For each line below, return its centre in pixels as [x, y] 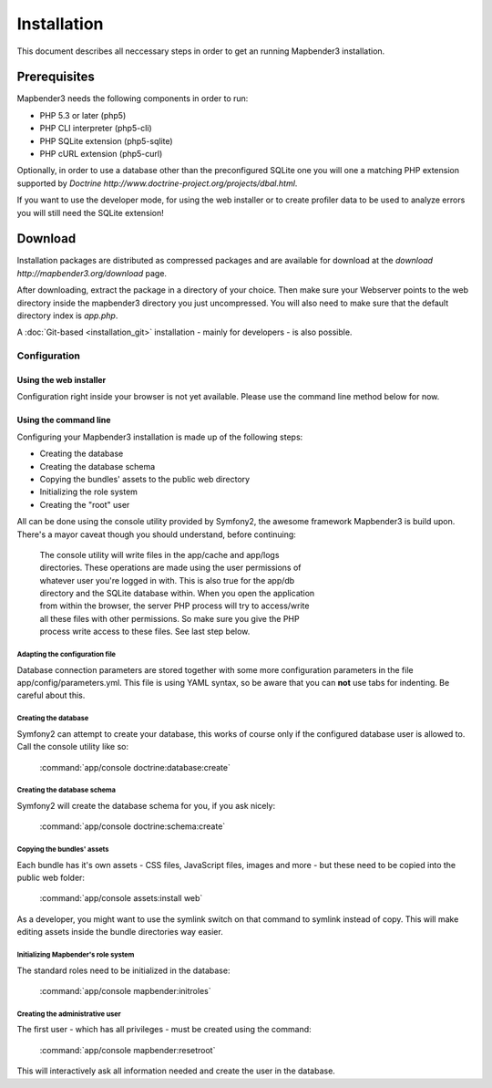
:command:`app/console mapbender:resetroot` [128, 1050]
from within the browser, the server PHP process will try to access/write [174, 606]
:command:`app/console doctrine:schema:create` [133, 826]
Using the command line [64, 420]
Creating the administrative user [69, 1014]
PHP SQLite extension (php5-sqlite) [106, 140]
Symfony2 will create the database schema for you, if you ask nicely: [146, 805]
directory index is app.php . [67, 316]
